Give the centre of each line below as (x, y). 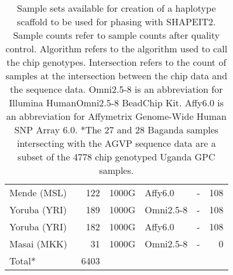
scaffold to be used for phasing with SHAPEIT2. (117, 21)
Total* (23, 261)
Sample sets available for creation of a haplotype (117, 8)
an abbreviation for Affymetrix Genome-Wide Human (116, 116)
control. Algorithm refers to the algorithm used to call (117, 48)
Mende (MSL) (38, 192)
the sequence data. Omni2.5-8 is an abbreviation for (117, 89)
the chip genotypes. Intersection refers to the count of (117, 62)
